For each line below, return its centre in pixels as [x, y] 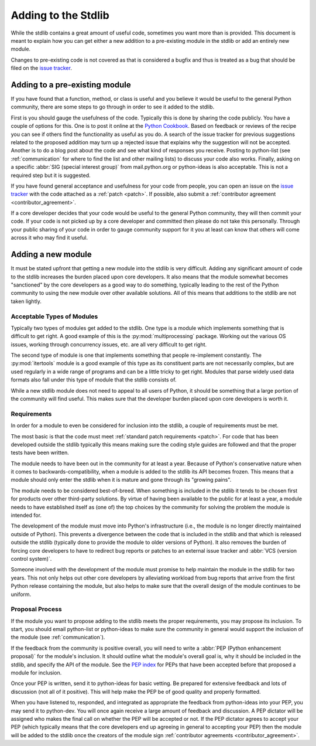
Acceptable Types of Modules [54, 316]
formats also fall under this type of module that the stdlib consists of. [94, 380]
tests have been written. [40, 453]
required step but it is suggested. [51, 175]
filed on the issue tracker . [42, 68]
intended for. [26, 515]
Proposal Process [36, 609]
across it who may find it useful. [49, 238]
